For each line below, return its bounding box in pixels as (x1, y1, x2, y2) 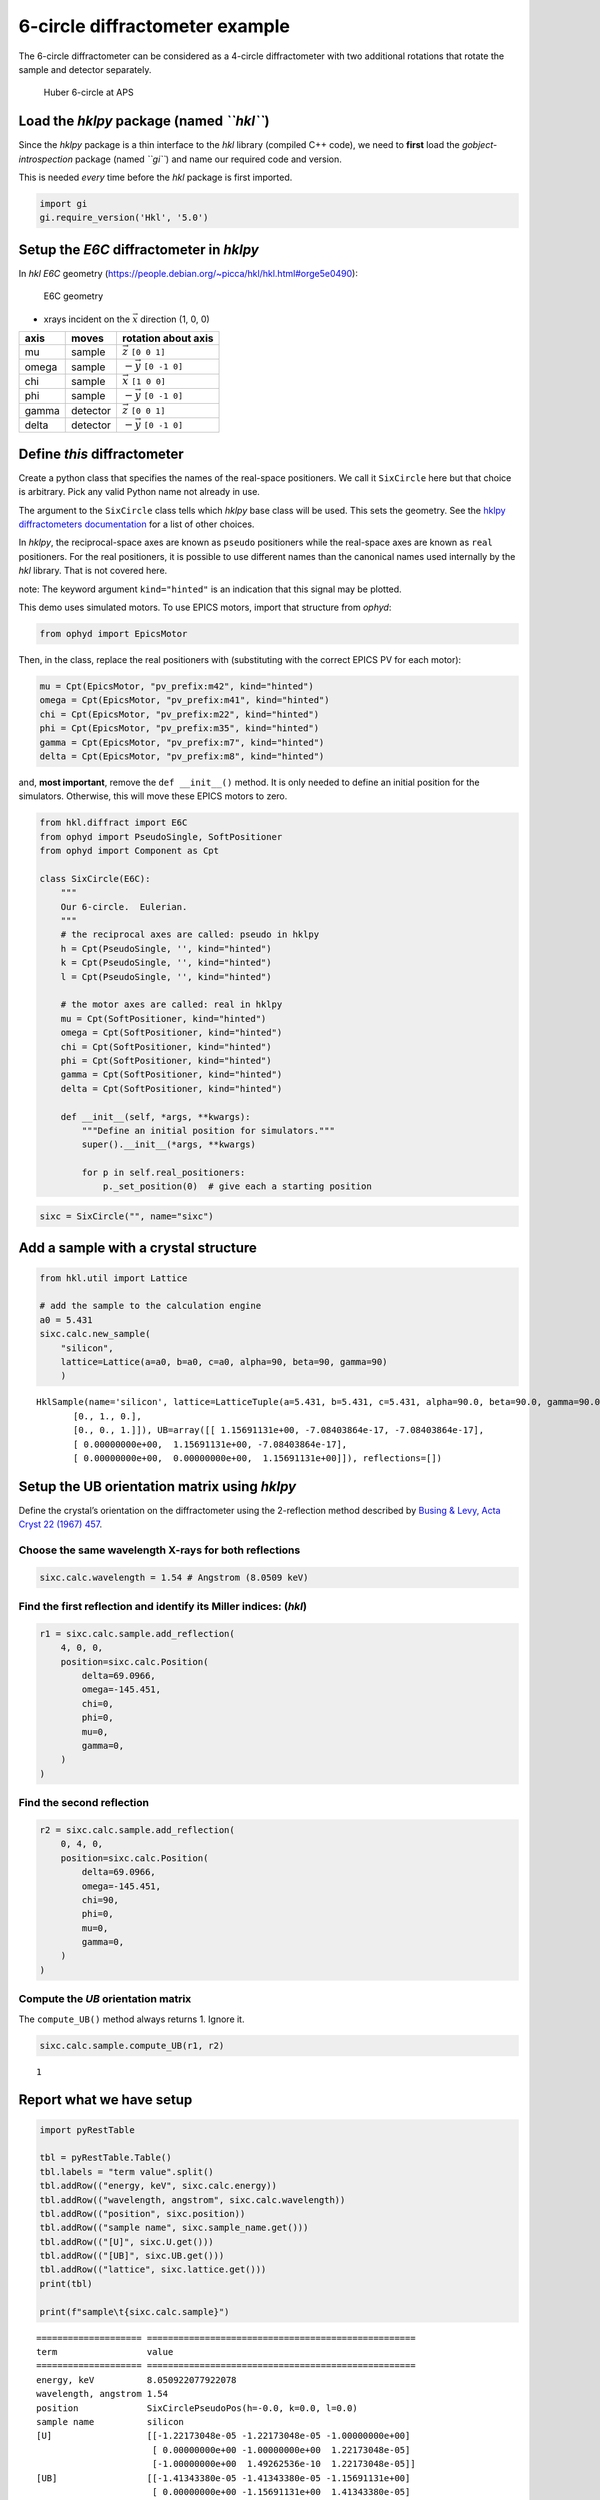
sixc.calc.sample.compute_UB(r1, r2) (39, 2040, 225, 2051)
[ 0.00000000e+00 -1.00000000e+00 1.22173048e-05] (151, 2444, 411, 2455)
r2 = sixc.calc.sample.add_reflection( (39, 1824, 235, 1835)
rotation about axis (121, 331, 214, 345)
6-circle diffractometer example (18, 15, 290, 37)
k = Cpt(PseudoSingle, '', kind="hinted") (60, 957, 272, 969)
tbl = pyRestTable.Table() (39, 2152, 172, 2164)
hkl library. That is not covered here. (18, 565, 168, 577)
